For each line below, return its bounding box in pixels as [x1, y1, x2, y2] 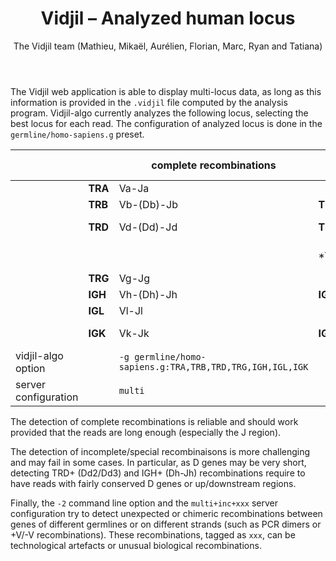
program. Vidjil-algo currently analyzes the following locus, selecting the [10, 107, 309, 119]
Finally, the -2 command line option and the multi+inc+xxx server [10, 497, 279, 509]
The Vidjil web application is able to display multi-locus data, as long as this [10, 85, 322, 97]
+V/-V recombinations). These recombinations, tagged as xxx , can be [10, 528, 296, 541]
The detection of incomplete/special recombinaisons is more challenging [10, 445, 311, 457]
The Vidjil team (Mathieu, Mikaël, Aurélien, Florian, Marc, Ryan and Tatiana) [13, 40, 323, 52]
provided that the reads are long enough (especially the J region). [10, 426, 282, 438]
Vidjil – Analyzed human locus [40, 7, 296, 30]
